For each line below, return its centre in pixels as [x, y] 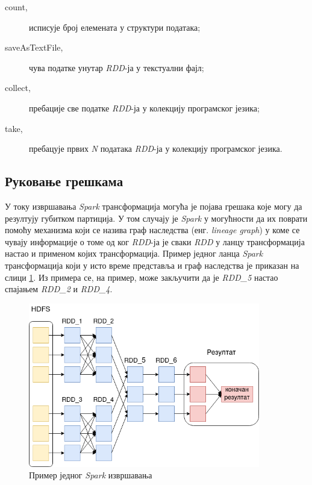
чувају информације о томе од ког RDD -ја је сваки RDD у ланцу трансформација [155, 241]
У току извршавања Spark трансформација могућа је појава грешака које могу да [154, 206]
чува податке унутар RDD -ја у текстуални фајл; [117, 67]
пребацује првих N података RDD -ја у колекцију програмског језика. [156, 149]
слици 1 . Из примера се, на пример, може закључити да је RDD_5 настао [142, 277]
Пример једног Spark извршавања [91, 475]
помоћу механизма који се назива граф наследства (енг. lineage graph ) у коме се [152, 230]
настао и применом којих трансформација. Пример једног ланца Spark [134, 253]
